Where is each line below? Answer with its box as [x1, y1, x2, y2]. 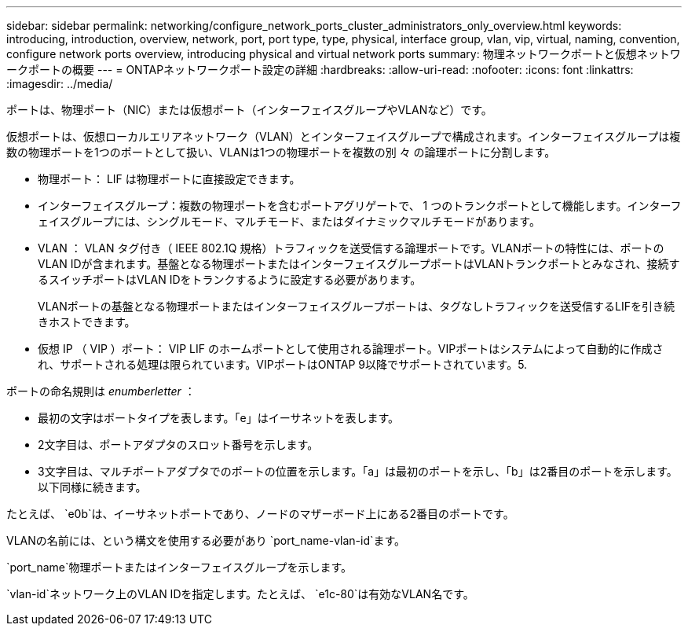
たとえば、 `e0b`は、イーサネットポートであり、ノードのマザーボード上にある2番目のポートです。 [6, 507, 514, 520]
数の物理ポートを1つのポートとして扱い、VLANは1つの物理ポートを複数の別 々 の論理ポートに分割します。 [6, 145, 556, 159]
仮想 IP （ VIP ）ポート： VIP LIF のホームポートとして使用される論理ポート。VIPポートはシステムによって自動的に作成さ [38, 342, 664, 355]
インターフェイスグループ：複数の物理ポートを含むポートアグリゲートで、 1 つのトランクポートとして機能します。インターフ [38, 199, 682, 212]
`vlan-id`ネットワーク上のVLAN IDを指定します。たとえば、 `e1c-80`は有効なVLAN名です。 [6, 587, 474, 601]
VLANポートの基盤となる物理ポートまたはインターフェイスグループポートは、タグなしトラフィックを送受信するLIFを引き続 [38, 299, 675, 313]
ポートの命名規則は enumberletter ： [6, 384, 196, 398]
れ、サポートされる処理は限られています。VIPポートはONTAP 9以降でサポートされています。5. [38, 358, 528, 371]
